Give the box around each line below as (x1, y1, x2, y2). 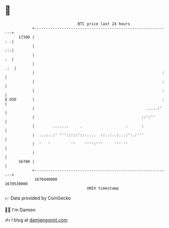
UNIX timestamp (87, 185, 119, 191)
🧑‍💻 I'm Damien (5, 207, 36, 213)
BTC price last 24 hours (77, 21, 130, 26)
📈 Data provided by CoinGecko (5, 195, 71, 201)
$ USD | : (5, 96, 165, 102)
